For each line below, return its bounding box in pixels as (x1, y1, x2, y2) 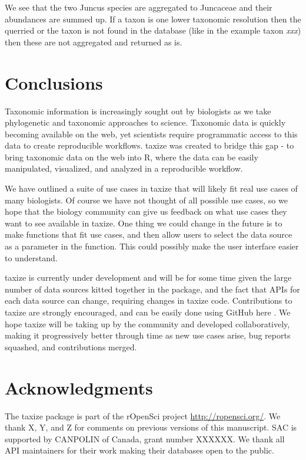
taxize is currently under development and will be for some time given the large (5, 271, 292, 284)
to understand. (5, 251, 58, 264)
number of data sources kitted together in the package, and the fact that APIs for (5, 282, 300, 295)
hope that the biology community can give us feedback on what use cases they (5, 205, 287, 218)
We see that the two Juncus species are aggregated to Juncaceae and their (5, 1, 272, 13)
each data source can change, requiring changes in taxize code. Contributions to (5, 294, 292, 307)
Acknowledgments (5, 375, 153, 399)
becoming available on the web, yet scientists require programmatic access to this (5, 127, 298, 140)
